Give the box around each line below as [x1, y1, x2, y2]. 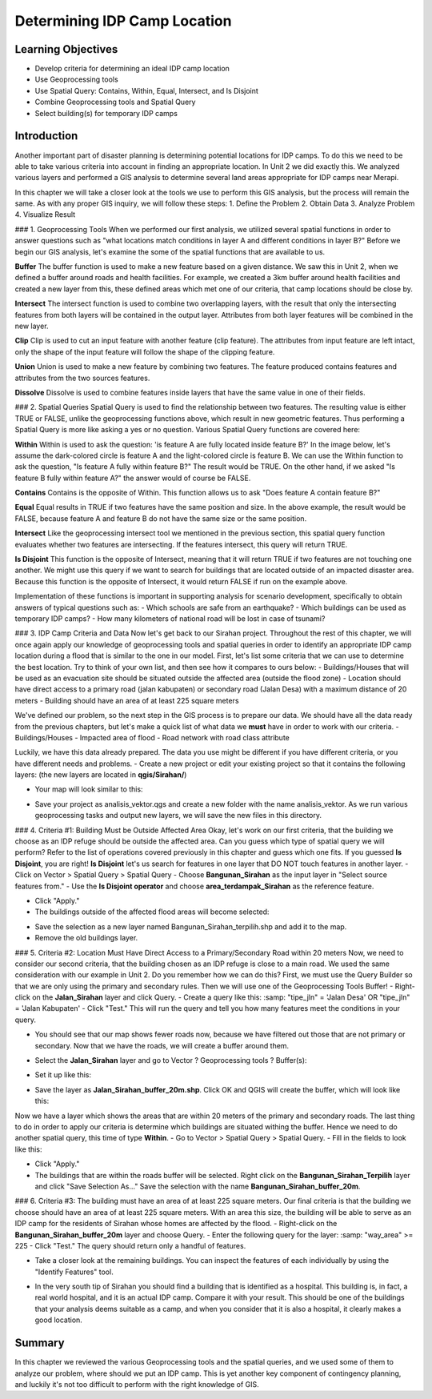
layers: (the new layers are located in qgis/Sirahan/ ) [14, 770, 187, 780]
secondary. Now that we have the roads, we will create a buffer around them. [34, 1040, 290, 1050]
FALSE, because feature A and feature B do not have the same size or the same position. [14, 513, 307, 523]
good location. [34, 1315, 83, 1325]
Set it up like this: [34, 1070, 92, 1080]
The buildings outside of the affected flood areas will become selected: [34, 907, 270, 916]
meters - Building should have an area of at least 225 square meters [14, 695, 239, 705]
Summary [14, 1337, 65, 1350]
